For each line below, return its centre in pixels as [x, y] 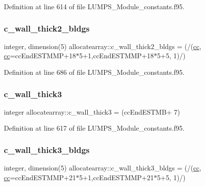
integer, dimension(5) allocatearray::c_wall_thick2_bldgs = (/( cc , [103, 46]
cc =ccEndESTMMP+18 [40, 56]
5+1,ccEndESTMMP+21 [117, 177]
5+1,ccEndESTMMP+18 [117, 56]
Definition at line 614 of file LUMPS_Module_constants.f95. [94, 6]
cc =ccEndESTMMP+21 [40, 177]
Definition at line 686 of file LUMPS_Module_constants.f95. [94, 72]
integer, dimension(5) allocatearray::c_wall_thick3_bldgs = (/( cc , [103, 168]
